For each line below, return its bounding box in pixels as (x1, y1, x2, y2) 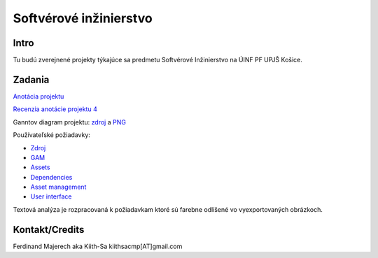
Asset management (30, 182, 87, 192)
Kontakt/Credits (13, 224, 85, 236)
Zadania (13, 73, 50, 85)
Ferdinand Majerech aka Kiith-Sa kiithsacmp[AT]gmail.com (13, 242, 183, 250)
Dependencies (30, 173, 73, 181)
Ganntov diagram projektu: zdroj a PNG (13, 117, 126, 126)
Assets (30, 163, 50, 171)
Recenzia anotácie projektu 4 (13, 105, 97, 113)
